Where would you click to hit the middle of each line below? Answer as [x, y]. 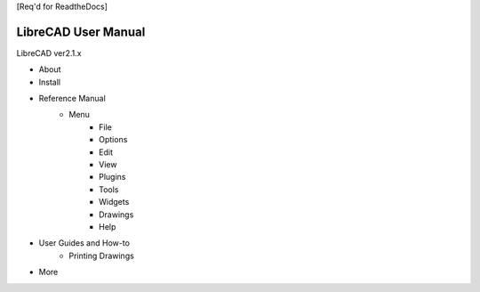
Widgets [114, 202]
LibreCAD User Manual [81, 32]
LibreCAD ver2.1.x [49, 53]
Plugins [112, 177]
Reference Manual [72, 99]
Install [50, 82]
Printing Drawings [102, 255]
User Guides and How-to [84, 243]
